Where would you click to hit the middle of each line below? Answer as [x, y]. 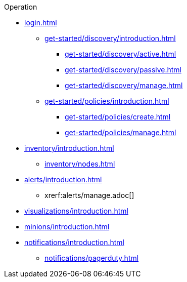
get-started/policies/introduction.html [107, 101]
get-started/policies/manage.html [121, 132]
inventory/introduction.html [69, 148]
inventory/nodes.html [80, 164]
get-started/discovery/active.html [121, 54]
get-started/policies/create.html [118, 117]
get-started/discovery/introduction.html [110, 38]
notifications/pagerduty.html [92, 258]
